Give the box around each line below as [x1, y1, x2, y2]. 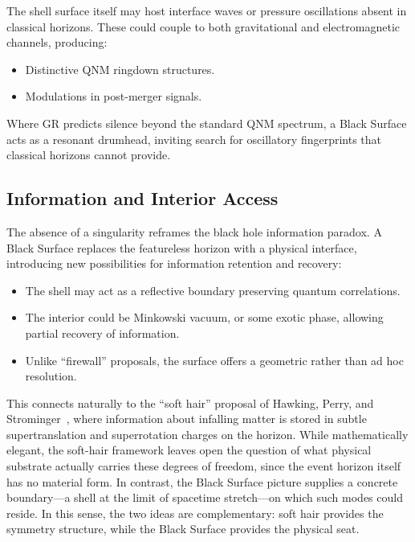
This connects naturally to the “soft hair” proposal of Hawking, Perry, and [6, 394, 374, 411]
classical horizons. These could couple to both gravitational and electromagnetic [6, 18, 401, 35]
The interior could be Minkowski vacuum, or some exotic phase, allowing [25, 309, 384, 326]
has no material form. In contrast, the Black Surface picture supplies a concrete [6, 473, 398, 490]
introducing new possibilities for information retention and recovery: [6, 255, 342, 272]
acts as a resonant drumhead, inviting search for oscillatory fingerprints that [6, 130, 382, 147]
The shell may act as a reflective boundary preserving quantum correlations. [25, 281, 401, 298]
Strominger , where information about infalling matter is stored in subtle [6, 410, 367, 427]
